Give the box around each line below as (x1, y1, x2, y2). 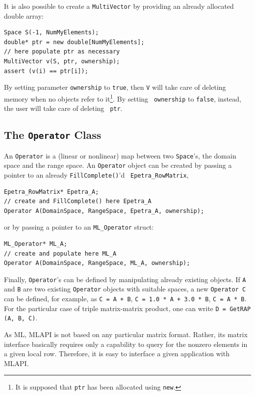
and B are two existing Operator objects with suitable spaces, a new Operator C (4, 284, 246, 294)
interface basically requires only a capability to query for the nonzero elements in (4, 339, 248, 349)
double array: (4, 10, 44, 21)
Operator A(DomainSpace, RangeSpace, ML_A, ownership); (4, 260, 190, 267)
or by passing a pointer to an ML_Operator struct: (4, 222, 154, 232)
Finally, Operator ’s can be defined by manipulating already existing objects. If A (4, 274, 246, 284)
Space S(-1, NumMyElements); (4, 29, 99, 36)
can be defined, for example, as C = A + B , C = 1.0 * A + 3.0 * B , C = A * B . (4, 293, 247, 304)
